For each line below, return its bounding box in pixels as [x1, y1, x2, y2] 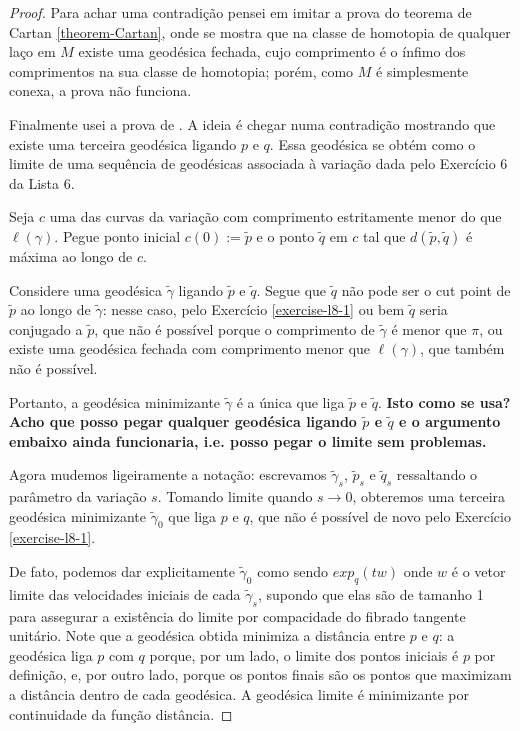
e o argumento [399, 411, 501, 432]
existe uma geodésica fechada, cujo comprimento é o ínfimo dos [78, 41, 466, 62]
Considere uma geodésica [9, 279, 163, 300]
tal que [363, 225, 406, 246]
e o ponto [256, 225, 315, 246]
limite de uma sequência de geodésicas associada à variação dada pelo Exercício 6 [9, 153, 508, 174]
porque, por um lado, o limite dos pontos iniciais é [149, 644, 459, 665]
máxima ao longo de [9, 245, 133, 266]
